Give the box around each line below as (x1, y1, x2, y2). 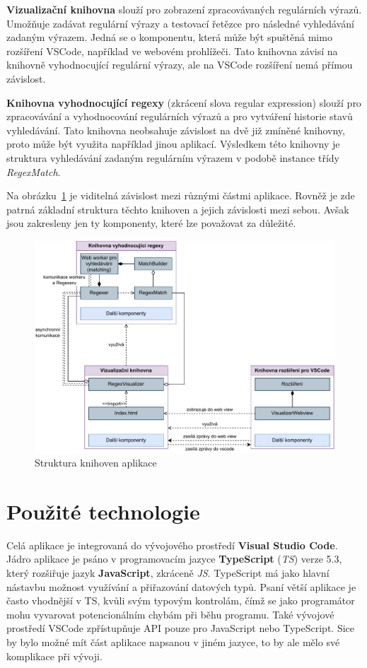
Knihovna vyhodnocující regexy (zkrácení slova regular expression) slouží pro (6, 95, 361, 110)
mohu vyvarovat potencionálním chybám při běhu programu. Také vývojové (6, 607, 334, 621)
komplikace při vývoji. (6, 648, 103, 663)
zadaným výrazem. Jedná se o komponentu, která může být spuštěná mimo (6, 30, 332, 45)
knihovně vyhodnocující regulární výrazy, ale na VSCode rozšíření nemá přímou (6, 57, 353, 72)
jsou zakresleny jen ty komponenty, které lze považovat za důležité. (6, 216, 296, 230)
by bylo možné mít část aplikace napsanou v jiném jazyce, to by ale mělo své (6, 634, 340, 649)
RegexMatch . (6, 164, 61, 179)
